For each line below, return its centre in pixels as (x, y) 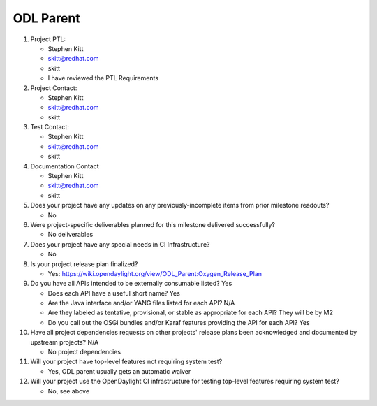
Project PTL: (48, 39)
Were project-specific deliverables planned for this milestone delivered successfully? (153, 224)
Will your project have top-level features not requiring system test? (126, 362)
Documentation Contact (65, 166)
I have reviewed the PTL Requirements (103, 78)
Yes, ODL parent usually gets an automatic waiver (119, 371)
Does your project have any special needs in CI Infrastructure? (120, 244)
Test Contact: (50, 127)
